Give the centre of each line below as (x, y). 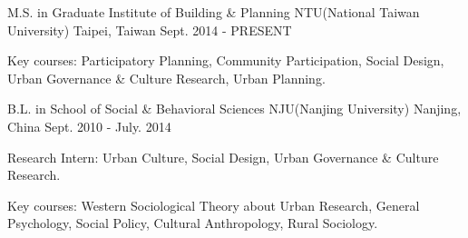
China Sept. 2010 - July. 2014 (89, 126)
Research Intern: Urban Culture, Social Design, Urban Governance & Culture (223, 157)
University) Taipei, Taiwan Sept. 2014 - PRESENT (150, 30)
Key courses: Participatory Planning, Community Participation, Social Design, (226, 60)
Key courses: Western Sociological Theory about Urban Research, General (214, 205)
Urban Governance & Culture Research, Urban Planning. (166, 78)
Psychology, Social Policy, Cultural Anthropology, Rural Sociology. (193, 223)
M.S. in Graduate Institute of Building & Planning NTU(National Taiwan (214, 12)
